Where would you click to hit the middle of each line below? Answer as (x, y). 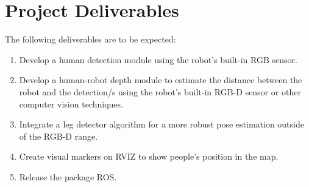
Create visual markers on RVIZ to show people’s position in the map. (149, 156)
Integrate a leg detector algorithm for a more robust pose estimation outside (162, 124)
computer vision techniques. (71, 104)
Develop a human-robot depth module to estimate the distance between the (161, 80)
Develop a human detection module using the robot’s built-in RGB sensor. (158, 59)
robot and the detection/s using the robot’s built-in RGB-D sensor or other (160, 91)
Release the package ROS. (68, 176)
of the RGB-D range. (59, 136)
